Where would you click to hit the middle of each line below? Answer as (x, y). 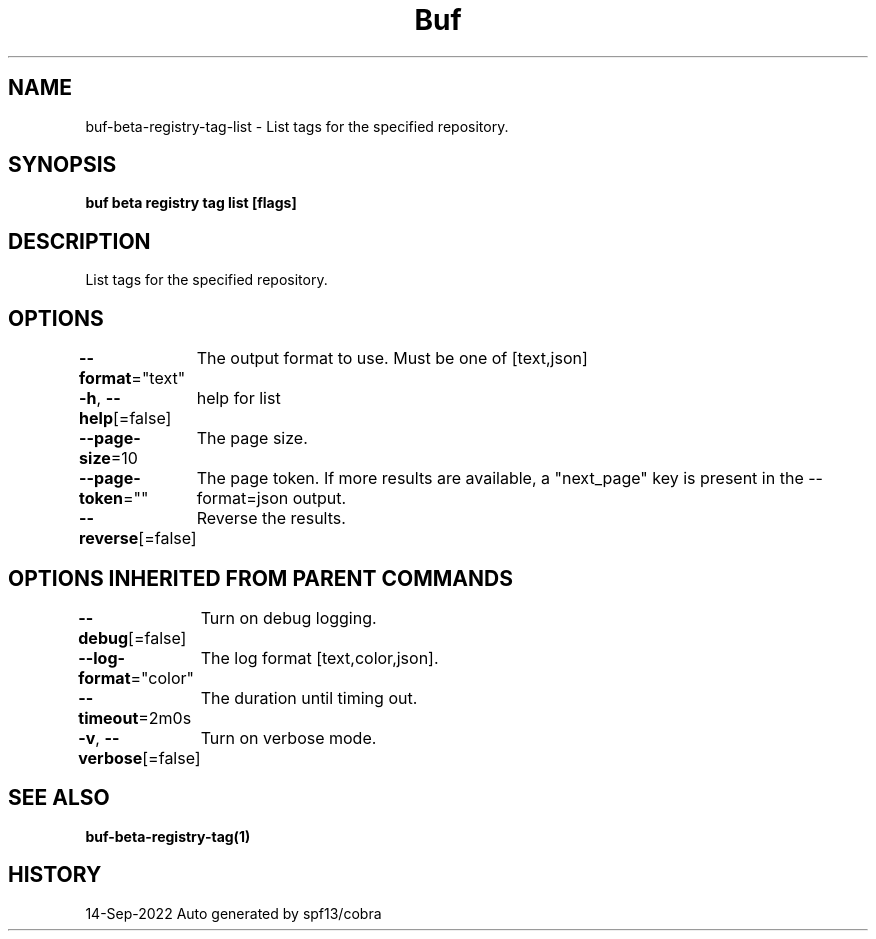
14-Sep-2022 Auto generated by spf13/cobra (233, 913)
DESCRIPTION (79, 241)
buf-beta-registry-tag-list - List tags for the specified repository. (297, 126)
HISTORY (55, 875)
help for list (238, 398)
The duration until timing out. (309, 697)
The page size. (252, 438)
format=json (242, 498)
